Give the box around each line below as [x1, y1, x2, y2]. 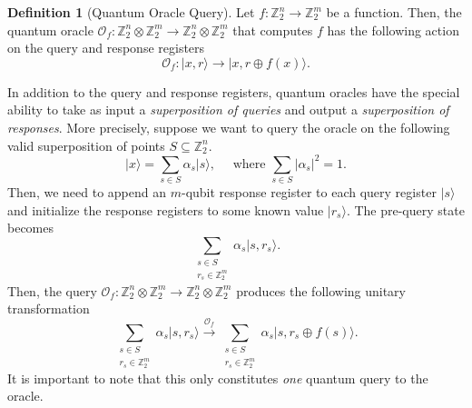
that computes [232, 20, 313, 39]
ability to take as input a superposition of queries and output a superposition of [7, 100, 449, 119]
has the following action [327, 20, 459, 39]
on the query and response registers [7, 38, 205, 57]
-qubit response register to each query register [181, 182, 437, 201]
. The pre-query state [346, 200, 465, 219]
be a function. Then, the [326, 3, 462, 21]
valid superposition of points [7, 135, 165, 154]
